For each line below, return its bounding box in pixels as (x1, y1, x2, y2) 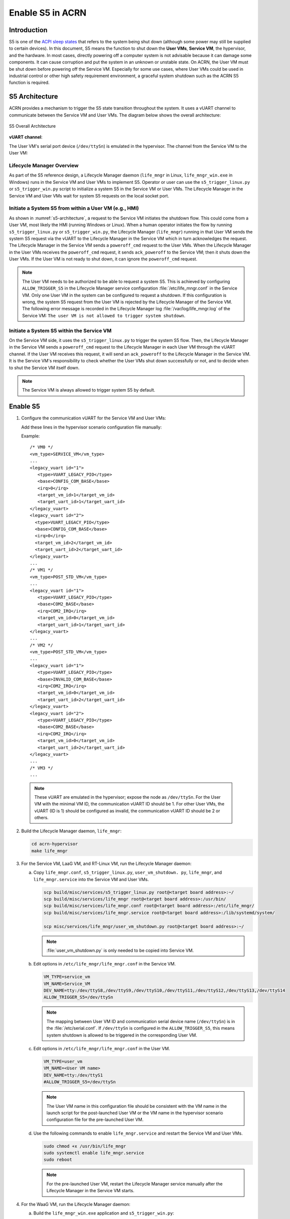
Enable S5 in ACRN (9, 7, 87, 18)
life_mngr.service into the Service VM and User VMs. (33, 876, 149, 882)
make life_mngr (31, 848, 68, 853)
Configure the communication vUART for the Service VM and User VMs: (21, 415, 166, 421)
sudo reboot (43, 1157, 73, 1162)
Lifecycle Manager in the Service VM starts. (46, 1188, 135, 1194)
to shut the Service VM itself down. (9, 365, 80, 371)
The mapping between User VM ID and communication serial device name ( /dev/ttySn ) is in (46, 1018, 235, 1024)
